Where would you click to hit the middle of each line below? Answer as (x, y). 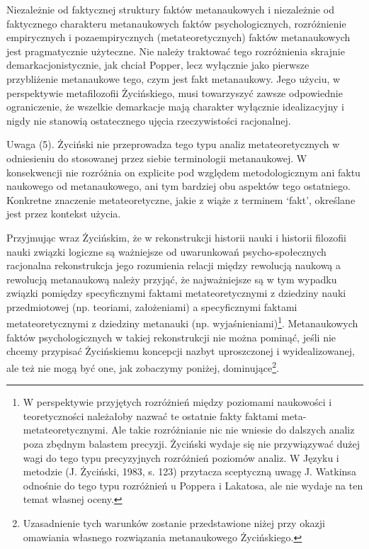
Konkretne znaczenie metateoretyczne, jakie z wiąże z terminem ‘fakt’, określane (181, 199)
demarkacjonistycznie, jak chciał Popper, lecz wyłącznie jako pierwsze (158, 65)
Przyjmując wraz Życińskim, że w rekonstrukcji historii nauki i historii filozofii (176, 237)
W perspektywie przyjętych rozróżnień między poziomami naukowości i (177, 402)
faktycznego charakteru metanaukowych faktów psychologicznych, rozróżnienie (176, 23)
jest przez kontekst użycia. (64, 214)
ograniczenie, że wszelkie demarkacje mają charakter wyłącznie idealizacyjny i (175, 107)
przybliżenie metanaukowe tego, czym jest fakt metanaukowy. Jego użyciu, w (174, 78)
